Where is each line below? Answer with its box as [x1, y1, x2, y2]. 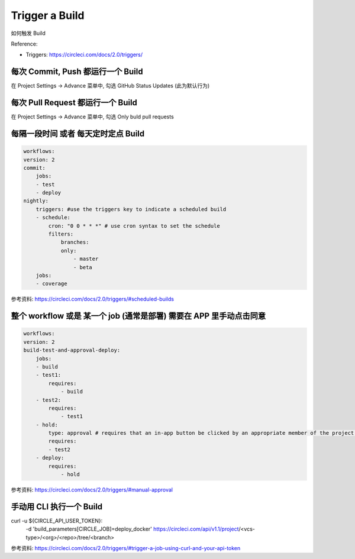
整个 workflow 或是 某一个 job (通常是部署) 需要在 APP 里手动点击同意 [11, 311, 266, 321]
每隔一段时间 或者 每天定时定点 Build [11, 128, 145, 138]
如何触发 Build [11, 30, 46, 37]
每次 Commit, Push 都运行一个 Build [11, 67, 143, 77]
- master [73, 256, 99, 263]
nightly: [23, 198, 49, 204]
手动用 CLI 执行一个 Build [11, 502, 103, 512]
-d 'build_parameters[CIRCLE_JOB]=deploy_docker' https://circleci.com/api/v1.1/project [25, 525, 239, 532]
